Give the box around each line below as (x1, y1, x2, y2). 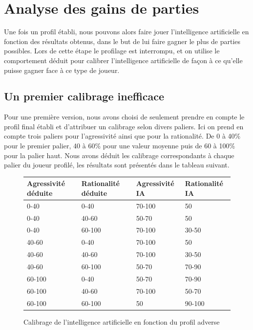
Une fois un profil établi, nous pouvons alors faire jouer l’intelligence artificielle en (4, 26, 249, 37)
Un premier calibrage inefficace (4, 89, 165, 104)
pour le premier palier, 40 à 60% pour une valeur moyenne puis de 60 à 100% (4, 141, 235, 151)
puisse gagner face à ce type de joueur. (4, 65, 120, 75)
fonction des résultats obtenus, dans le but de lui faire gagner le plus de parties (4, 36, 241, 46)
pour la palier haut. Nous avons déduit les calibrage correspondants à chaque (4, 150, 234, 160)
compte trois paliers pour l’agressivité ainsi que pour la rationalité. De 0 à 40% (4, 131, 241, 141)
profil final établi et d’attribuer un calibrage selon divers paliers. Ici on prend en (4, 121, 244, 131)
